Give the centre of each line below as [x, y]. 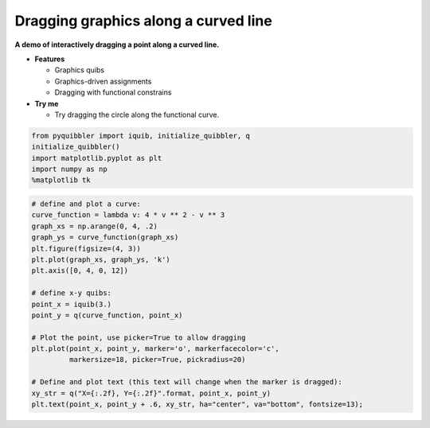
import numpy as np [69, 169]
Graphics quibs [80, 70]
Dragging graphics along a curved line [143, 21]
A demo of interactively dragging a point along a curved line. [117, 45]
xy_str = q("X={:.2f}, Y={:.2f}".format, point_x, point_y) [151, 393]
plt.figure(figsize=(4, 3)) [86, 248]
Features [50, 59]
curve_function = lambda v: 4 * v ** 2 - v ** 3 [128, 215]
